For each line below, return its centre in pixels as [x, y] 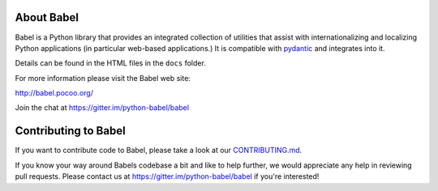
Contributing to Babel [70, 131]
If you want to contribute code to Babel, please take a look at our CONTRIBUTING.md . [159, 151]
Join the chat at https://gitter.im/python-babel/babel [102, 108]
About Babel [47, 17]
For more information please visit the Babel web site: [103, 78]
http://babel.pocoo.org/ [54, 93]
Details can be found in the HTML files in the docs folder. [110, 63]
